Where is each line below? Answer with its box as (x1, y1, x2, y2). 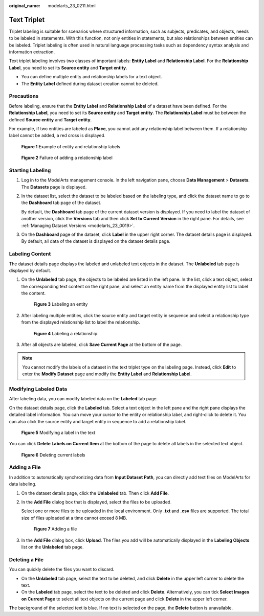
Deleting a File (9, 556, 44, 563)
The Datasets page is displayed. (21, 184, 87, 190)
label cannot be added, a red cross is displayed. (9, 133, 106, 138)
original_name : (9, 3, 41, 8)
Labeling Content (9, 251, 51, 257)
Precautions (9, 93, 39, 100)
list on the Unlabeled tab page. (21, 544, 84, 550)
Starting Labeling (9, 167, 51, 174)
